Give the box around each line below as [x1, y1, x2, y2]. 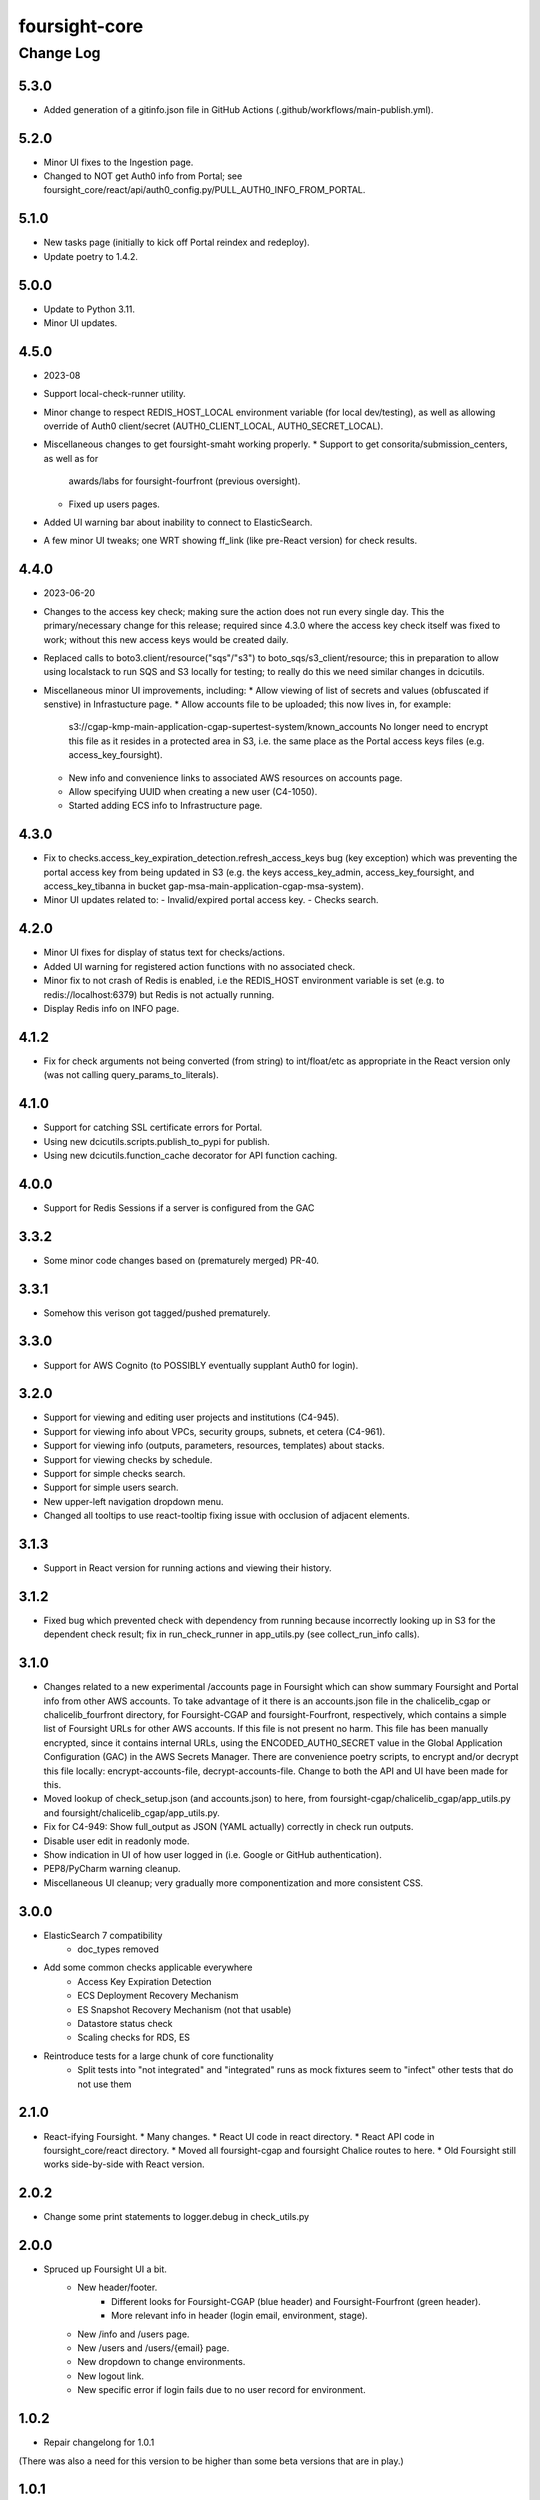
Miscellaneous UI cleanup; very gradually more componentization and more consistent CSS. [43, 1876, 424, 1889]
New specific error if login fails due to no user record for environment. [77, 2384, 366, 2396]
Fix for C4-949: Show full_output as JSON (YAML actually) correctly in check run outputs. [43, 1821, 414, 1833]
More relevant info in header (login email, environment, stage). [111, 2310, 369, 2322]
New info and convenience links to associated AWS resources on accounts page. [68, 771, 403, 784]
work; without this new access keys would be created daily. [43, 633, 289, 645]
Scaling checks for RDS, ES [77, 2031, 190, 2044]
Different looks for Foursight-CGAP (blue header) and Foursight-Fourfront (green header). [111, 2295, 482, 2307]
